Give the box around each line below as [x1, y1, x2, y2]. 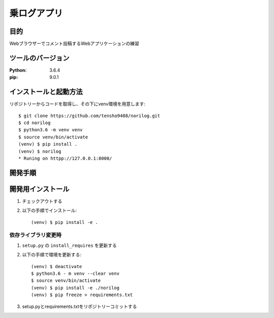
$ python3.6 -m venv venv [18, 127, 83, 133]
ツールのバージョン [9, 53, 70, 62]
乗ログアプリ [9, 8, 63, 19]
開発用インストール [9, 185, 70, 193]
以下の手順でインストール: [22, 208, 77, 214]
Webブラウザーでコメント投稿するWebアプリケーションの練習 [9, 41, 140, 47]
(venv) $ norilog [18, 148, 61, 154]
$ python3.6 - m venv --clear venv [31, 271, 120, 277]
